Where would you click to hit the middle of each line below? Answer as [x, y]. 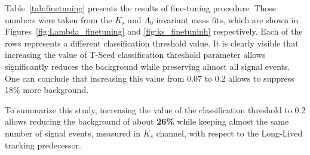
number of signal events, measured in [73, 133]
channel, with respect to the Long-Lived [229, 133]
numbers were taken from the [59, 19]
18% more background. [47, 90]
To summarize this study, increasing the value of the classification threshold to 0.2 [155, 109]
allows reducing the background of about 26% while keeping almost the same [147, 121]
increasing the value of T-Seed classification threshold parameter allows [135, 55]
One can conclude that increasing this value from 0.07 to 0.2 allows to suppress [150, 78]
